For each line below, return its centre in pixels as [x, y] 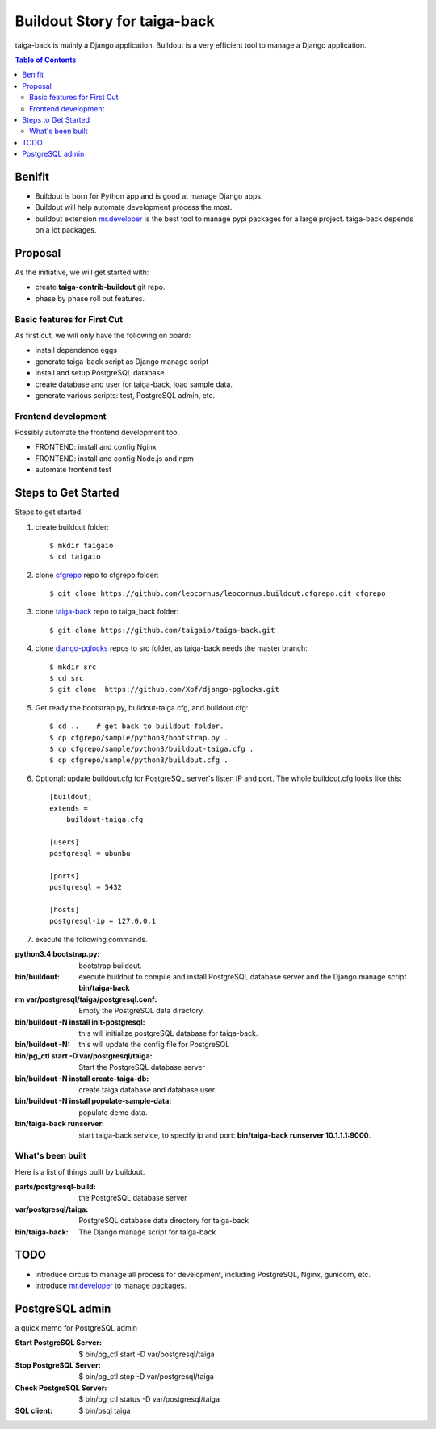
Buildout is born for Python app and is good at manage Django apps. [149, 196]
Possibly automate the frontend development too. [97, 433]
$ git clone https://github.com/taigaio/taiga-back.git [162, 630]
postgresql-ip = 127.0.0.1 [103, 921]
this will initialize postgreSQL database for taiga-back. [168, 1033]
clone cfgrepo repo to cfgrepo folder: [97, 575]
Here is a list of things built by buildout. [80, 1171]
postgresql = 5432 [86, 887]
